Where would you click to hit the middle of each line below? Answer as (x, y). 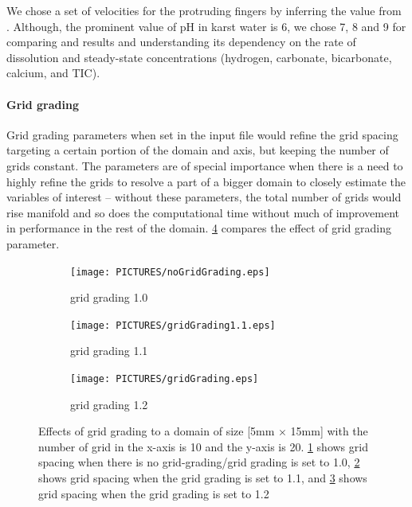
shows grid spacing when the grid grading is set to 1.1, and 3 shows (203, 478)
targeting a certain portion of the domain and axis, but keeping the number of (198, 150)
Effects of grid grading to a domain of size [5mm (157, 431)
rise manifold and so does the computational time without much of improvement (203, 212)
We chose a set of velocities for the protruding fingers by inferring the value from (204, 10)
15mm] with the (329, 431)
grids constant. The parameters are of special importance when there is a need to (205, 165)
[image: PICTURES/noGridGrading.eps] (170, 272)
